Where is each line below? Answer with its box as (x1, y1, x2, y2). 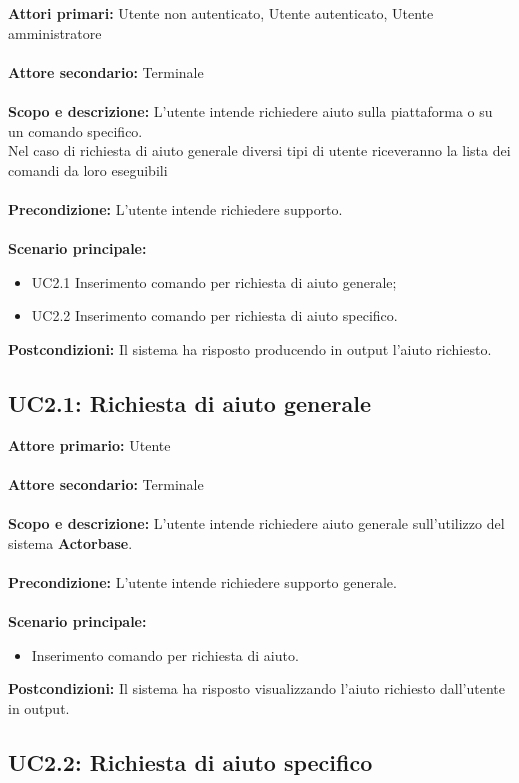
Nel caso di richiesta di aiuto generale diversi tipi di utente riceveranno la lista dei (8, 140, 511, 161)
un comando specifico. (8, 120, 143, 141)
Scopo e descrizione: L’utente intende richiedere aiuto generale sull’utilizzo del (8, 513, 505, 534)
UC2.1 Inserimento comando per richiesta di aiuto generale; (31, 271, 397, 292)
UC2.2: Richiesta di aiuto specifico (8, 746, 373, 777)
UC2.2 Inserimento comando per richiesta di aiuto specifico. (31, 305, 398, 326)
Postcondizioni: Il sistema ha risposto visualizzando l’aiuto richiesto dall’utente (8, 678, 505, 699)
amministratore (8, 22, 102, 43)
